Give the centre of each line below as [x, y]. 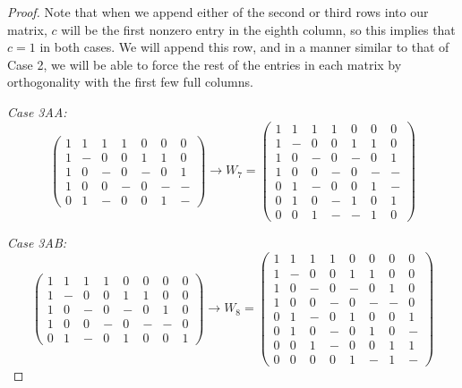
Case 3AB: [37, 242]
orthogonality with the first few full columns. [130, 82]
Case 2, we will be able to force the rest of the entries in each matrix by [205, 64]
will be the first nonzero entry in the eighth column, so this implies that [258, 29]
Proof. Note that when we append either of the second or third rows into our [218, 12]
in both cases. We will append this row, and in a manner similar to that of [244, 47]
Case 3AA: [37, 111]
